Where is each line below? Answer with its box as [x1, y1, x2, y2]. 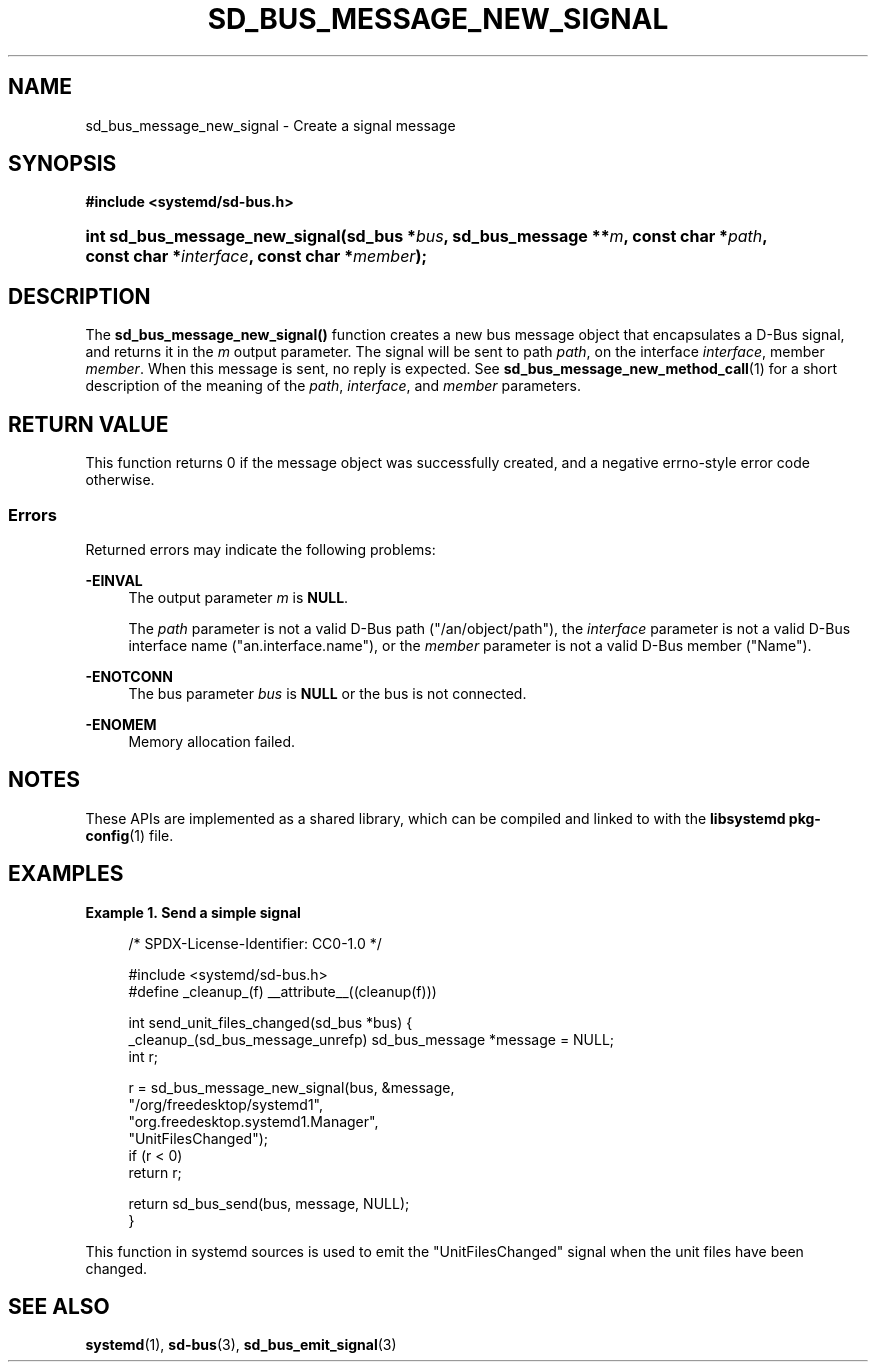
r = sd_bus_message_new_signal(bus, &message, [128, 1078, 455, 1096]
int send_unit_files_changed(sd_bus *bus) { [128, 1013, 413, 1031]
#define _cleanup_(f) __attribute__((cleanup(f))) [128, 982, 437, 1000]
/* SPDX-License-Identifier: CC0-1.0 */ [128, 934, 382, 952]
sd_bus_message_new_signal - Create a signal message [85, 116, 456, 134]
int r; [128, 1047, 159, 1065]
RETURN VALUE [8, 411, 169, 437]
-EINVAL [85, 571, 143, 589]
